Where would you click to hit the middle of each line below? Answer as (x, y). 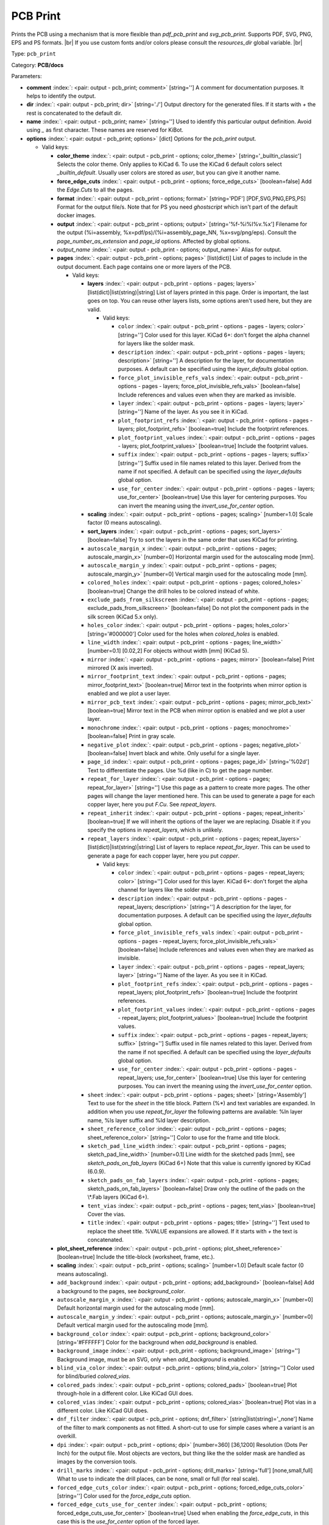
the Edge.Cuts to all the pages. (95, 190)
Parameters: (27, 76)
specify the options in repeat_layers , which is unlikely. (155, 830)
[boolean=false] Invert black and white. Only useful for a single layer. (174, 753)
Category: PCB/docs (37, 65)
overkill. (67, 1436)
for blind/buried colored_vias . (94, 1376)
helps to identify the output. (61, 96)
